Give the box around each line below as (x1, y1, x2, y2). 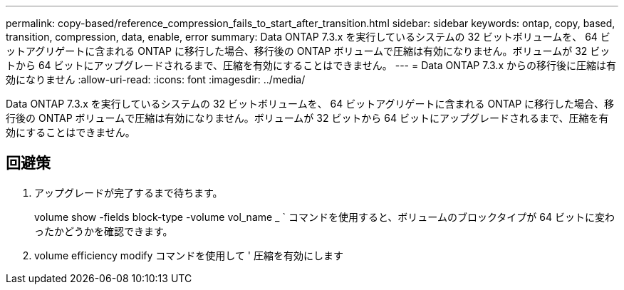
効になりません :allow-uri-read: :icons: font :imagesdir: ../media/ (6, 73, 306, 86)
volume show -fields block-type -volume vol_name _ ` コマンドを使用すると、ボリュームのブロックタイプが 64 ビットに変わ (34, 210, 615, 223)
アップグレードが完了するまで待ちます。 (34, 186, 223, 199)
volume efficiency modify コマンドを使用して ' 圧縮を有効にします (34, 249, 344, 261)
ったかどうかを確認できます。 (34, 224, 173, 237)
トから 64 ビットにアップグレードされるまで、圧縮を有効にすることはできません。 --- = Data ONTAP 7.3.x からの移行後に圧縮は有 (6, 59, 616, 71)
